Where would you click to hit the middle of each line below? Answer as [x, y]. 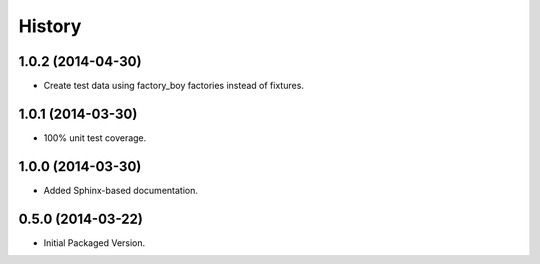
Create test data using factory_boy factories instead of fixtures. [174, 86]
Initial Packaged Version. [94, 242]
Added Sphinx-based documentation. [121, 190]
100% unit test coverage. [95, 137]
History [50, 26]
